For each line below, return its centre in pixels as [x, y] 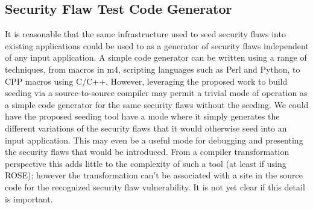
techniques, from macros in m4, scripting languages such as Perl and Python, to [153, 69]
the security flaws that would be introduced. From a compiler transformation [147, 152]
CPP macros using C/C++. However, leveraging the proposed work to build [146, 81]
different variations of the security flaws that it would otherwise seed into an [146, 128]
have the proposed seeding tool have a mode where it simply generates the [142, 116]
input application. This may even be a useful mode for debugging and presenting [154, 140]
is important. [29, 198]
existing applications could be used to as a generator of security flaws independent [157, 45]
